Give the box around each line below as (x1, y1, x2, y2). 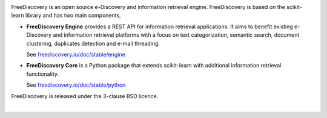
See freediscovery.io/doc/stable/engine (26, 51, 125, 58)
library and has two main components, (25, 12, 121, 19)
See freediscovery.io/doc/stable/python (26, 81, 126, 88)
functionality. (26, 70, 59, 78)
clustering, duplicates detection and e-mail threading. (26, 40, 160, 47)
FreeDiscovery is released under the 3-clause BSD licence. (11, 92, 159, 99)
